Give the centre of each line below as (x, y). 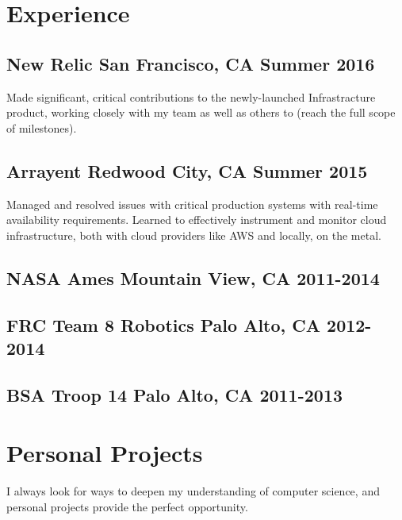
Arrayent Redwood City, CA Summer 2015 (187, 170)
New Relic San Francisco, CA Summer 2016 (191, 63)
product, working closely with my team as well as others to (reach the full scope (201, 112)
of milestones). (42, 127)
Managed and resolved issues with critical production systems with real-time (192, 204)
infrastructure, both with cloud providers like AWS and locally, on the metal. (194, 235)
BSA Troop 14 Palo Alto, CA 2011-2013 (175, 394)
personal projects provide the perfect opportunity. (127, 506)
